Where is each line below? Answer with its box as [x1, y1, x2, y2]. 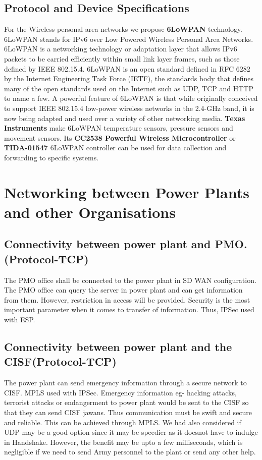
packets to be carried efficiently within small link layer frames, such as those [4, 53, 240, 64]
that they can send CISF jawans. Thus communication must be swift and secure [4, 407, 252, 418]
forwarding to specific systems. [4, 152, 99, 162]
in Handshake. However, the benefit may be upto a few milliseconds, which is [4, 436, 243, 447]
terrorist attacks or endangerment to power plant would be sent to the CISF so [4, 397, 249, 408]
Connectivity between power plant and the [4, 339, 232, 355]
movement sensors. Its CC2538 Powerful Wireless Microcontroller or [4, 132, 236, 143]
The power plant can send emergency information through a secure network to [4, 377, 247, 388]
